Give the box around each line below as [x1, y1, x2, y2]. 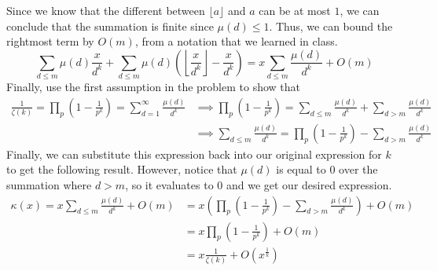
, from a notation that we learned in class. [134, 33, 338, 49]
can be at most [259, 2, 331, 18]
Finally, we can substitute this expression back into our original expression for [6, 145, 382, 162]
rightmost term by [6, 33, 94, 49]
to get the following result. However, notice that [6, 161, 237, 178]
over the [339, 161, 378, 178]
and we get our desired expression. [226, 176, 392, 192]
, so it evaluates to [125, 176, 214, 192]
